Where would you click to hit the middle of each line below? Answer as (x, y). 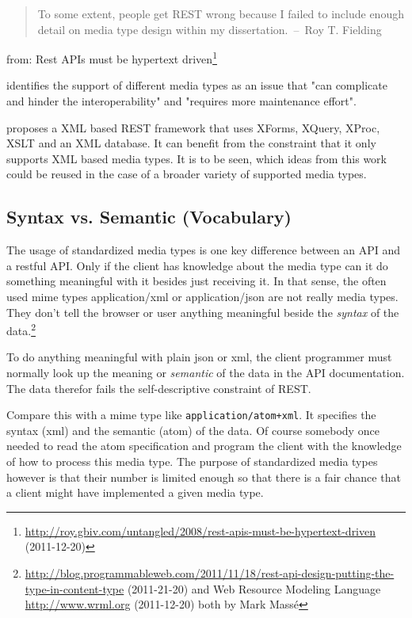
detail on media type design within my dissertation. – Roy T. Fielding (210, 29)
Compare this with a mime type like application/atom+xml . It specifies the (191, 415)
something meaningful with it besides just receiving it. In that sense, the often (196, 281)
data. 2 (21, 329)
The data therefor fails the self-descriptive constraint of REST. (159, 388)
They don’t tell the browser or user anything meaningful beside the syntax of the (203, 312)
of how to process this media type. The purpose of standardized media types (192, 462)
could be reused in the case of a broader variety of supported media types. (187, 174)
